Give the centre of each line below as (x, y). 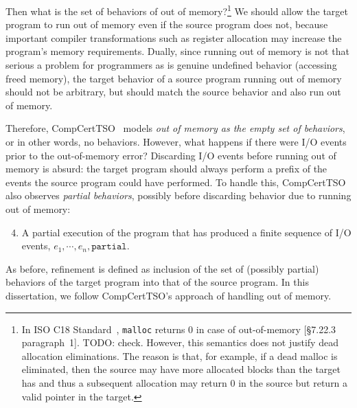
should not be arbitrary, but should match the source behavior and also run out (173, 92)
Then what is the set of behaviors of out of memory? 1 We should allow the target (177, 10)
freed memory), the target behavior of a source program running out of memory (174, 78)
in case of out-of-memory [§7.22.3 (266, 329)
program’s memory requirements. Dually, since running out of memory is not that (177, 51)
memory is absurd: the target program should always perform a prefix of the (166, 169)
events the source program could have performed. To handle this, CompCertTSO (176, 182)
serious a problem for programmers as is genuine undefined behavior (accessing (171, 65)
